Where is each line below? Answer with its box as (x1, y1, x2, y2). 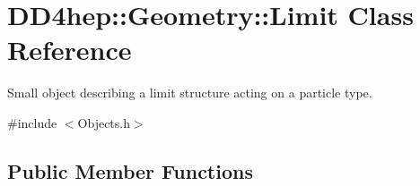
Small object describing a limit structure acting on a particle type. (7, 83, 372, 102)
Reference (7, 31, 132, 68)
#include (7, 113, 57, 131)
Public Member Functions (7, 156, 253, 184)
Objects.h (77, 113, 130, 131)
